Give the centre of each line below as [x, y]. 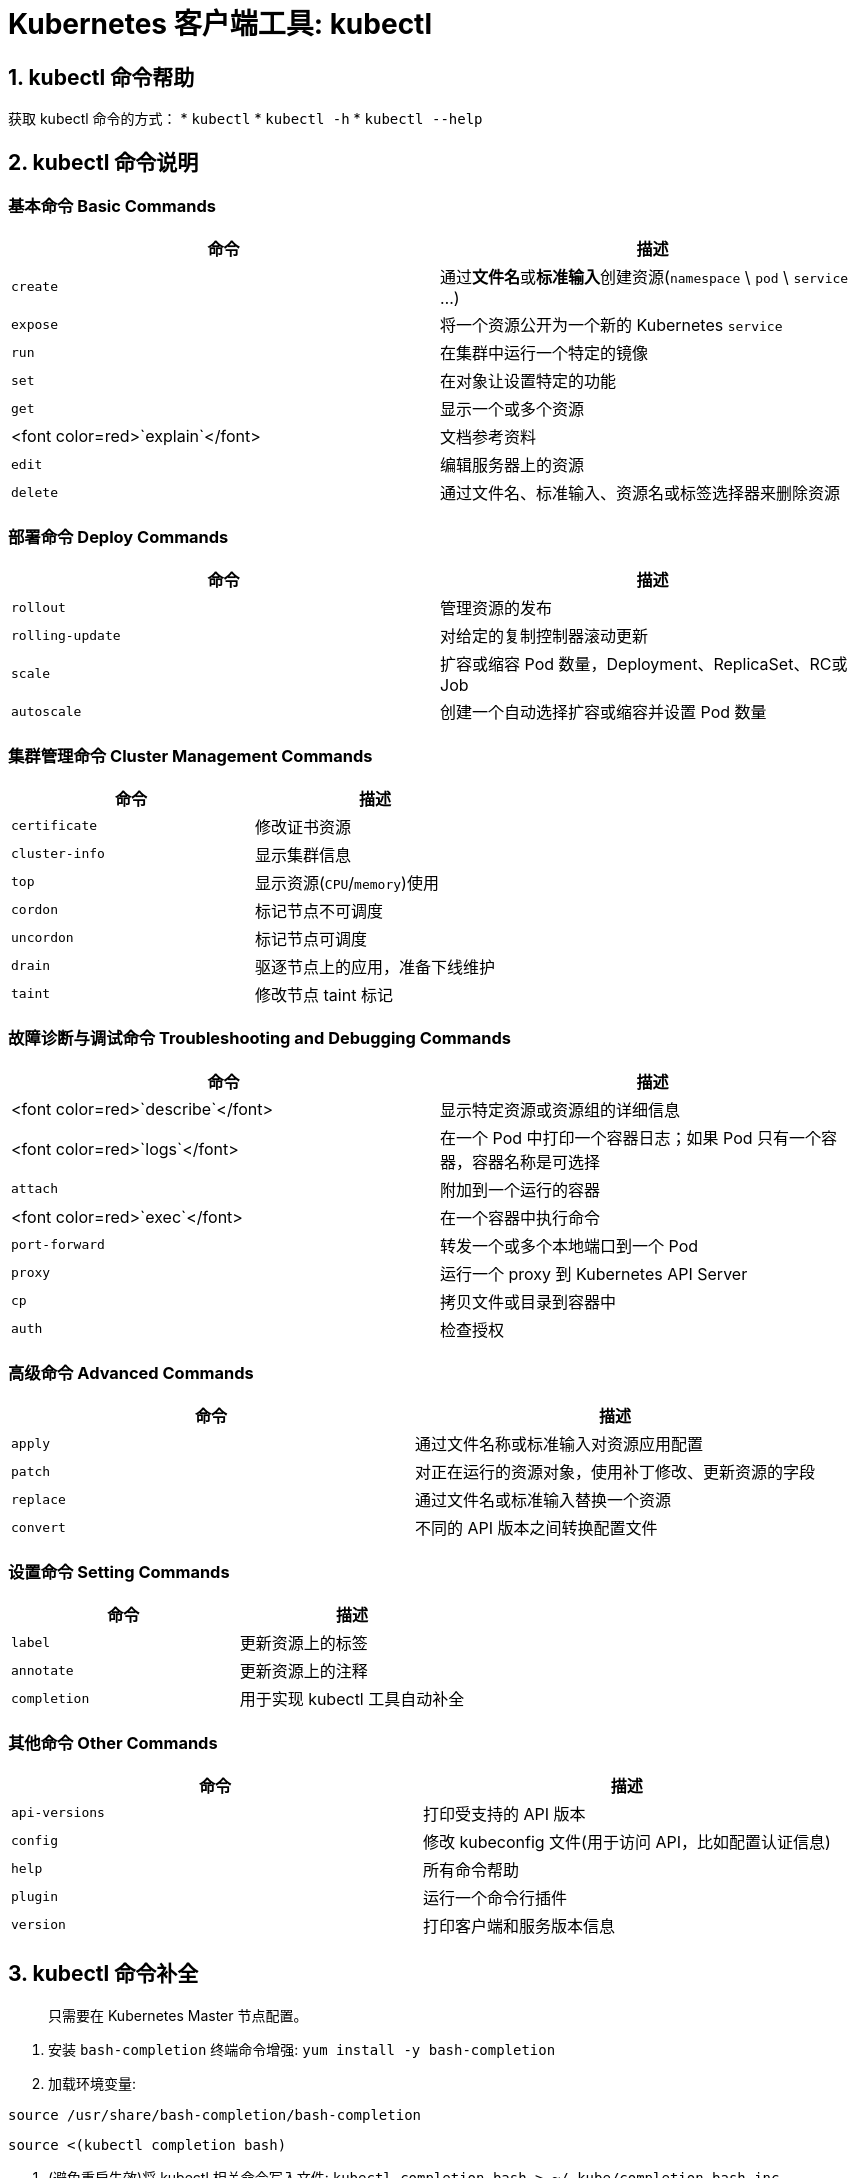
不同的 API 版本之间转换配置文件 [536, 1528]
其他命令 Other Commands [113, 1742]
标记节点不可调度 [319, 910]
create [34, 286]
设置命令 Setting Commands [119, 1571]
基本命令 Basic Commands [112, 206]
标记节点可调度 [311, 938]
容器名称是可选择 [536, 1161]
